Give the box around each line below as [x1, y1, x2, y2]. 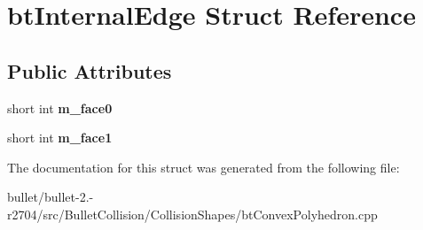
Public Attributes [7, 57, 172, 84]
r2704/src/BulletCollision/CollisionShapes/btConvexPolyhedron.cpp [7, 204, 378, 223]
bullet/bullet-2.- [7, 188, 94, 206]
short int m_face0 [7, 98, 113, 117]
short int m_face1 [7, 128, 113, 147]
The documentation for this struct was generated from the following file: [7, 157, 400, 176]
